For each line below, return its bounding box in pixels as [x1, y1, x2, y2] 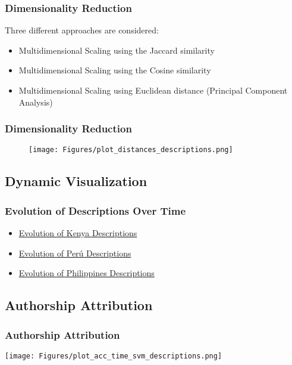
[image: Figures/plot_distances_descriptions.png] [29, 146, 233, 154]
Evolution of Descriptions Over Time [5, 203, 186, 218]
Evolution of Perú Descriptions [18, 246, 131, 259]
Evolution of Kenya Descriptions [18, 227, 137, 239]
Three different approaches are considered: [5, 24, 159, 36]
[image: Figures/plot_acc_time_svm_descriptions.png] [5, 351, 222, 360]
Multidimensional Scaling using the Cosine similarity [18, 64, 211, 76]
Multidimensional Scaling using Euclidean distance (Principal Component [18, 84, 288, 96]
